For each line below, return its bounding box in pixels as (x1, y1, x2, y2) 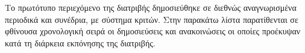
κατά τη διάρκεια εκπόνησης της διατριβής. (5, 36, 156, 49)
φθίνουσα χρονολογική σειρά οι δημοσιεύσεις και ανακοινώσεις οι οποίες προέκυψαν (5, 25, 301, 37)
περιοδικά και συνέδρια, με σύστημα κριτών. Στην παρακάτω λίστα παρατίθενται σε (5, 13, 298, 25)
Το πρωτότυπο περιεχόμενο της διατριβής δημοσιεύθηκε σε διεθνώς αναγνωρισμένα (5, 1, 297, 13)
